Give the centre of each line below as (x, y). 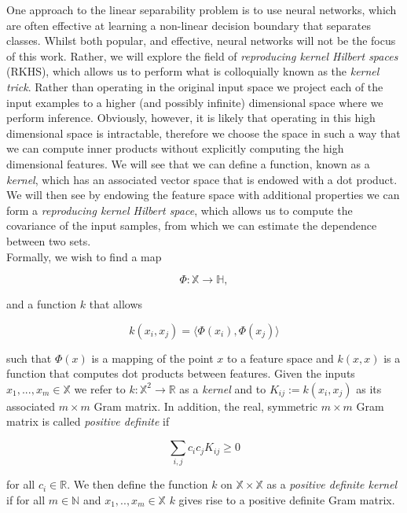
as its (369, 388)
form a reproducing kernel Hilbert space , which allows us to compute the (180, 210)
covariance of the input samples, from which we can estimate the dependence (192, 225)
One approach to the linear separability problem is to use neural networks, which (202, 9)
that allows (116, 304)
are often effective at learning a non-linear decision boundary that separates (189, 25)
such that (29, 358)
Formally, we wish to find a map (84, 256)
